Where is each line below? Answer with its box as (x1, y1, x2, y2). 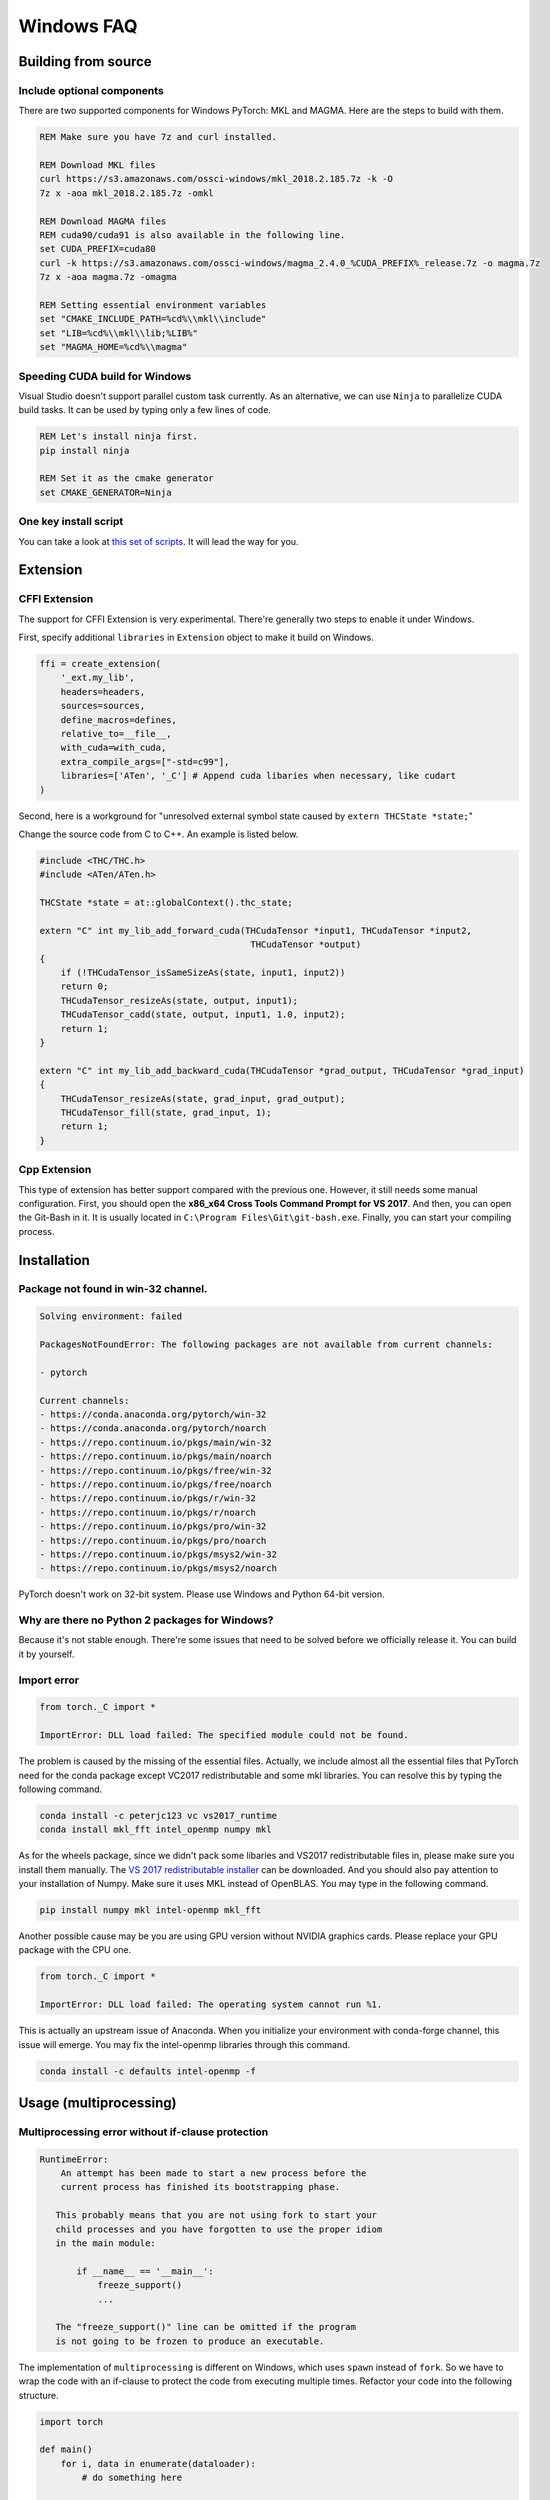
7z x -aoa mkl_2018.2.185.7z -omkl (39, 187, 214, 199)
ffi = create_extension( (39, 658, 162, 670)
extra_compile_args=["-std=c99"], (60, 756, 230, 767)
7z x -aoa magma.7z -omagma (39, 271, 177, 283)
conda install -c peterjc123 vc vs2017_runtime (39, 1810, 277, 1821)
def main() (39, 2444, 93, 2455)
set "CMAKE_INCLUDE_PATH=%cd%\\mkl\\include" (39, 313, 267, 325)
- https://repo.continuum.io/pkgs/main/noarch (39, 1451, 272, 1462)
